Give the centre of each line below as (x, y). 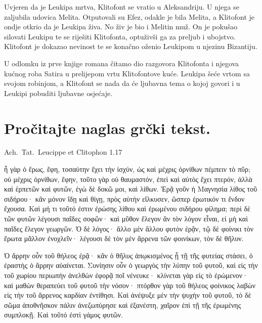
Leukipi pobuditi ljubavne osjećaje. (58, 93)
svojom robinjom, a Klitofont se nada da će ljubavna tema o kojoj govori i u (122, 83)
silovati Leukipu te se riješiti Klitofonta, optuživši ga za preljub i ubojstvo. (120, 36)
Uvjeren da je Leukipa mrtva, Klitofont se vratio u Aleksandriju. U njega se (122, 7)
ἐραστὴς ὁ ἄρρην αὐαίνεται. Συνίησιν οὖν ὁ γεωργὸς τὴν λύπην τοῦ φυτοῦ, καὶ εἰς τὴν (131, 265)
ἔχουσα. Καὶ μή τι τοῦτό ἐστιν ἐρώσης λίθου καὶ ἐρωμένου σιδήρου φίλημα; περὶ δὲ (127, 209)
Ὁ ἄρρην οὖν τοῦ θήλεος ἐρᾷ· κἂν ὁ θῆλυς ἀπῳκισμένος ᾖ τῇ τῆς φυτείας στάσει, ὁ (128, 255)
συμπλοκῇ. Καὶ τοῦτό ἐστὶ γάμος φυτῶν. (64, 315)
